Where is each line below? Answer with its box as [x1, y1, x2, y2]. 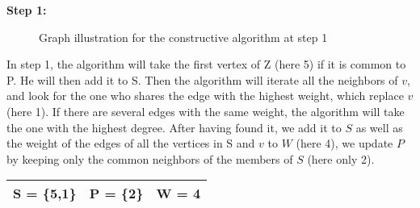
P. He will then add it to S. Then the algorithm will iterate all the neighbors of [6, 71, 398, 88]
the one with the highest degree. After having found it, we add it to [6, 119, 342, 135]
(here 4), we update [296, 135, 393, 152]
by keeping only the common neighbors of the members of [6, 150, 293, 167]
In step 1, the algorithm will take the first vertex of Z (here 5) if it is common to [6, 56, 406, 73]
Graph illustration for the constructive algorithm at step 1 [39, 28, 328, 45]
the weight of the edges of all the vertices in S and [6, 135, 255, 152]
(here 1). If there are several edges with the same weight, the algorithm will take [6, 102, 405, 119]
